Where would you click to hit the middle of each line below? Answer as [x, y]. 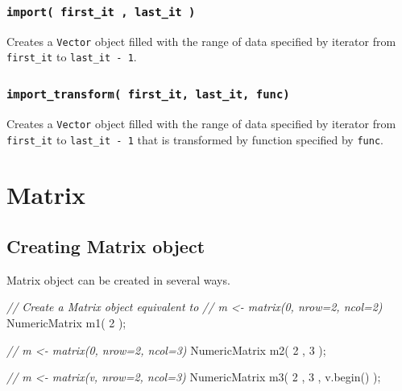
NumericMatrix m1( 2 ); [66, 322]
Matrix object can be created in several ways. [118, 279]
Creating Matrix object [106, 245]
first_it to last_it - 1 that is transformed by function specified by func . [195, 139]
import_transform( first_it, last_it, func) [148, 95]
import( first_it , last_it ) [101, 12]
